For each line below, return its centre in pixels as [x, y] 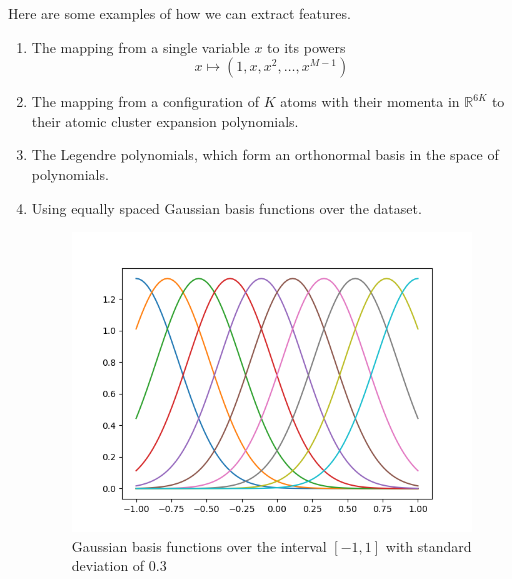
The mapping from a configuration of [145, 101]
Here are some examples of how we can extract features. [179, 13]
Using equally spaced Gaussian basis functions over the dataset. [226, 207]
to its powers [306, 46]
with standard [428, 545]
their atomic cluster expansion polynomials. [165, 120]
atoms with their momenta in [370, 101]
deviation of [108, 565]
